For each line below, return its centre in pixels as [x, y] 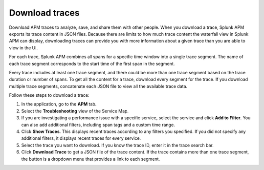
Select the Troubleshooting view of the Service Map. [75, 111]
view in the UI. [23, 48]
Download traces [44, 13]
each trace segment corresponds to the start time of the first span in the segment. [92, 64]
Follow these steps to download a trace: [49, 95]
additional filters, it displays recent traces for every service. [81, 138]
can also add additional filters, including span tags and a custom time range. [98, 125]
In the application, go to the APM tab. [59, 104]
